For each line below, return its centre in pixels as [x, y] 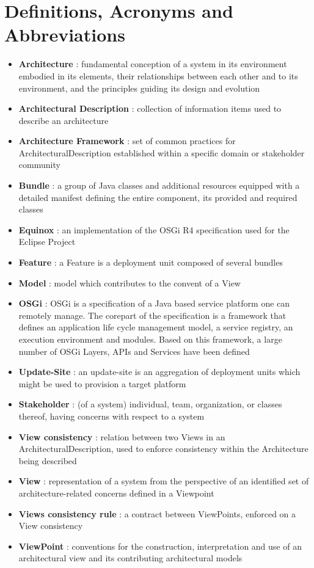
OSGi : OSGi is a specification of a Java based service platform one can [154, 303]
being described [48, 460]
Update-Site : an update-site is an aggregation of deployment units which [159, 372]
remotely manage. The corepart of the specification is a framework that [152, 315]
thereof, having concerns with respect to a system [111, 416]
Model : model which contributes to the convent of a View [130, 282]
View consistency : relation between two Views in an [122, 436]
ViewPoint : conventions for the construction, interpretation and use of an [160, 546]
